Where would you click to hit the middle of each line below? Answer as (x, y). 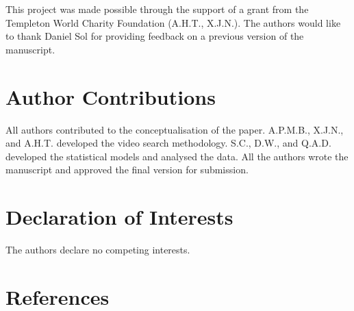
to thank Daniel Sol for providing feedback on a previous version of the (155, 36)
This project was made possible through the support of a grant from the (157, 9)
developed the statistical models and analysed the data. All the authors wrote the (177, 156)
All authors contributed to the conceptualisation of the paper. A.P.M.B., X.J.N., (175, 129)
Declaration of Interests (119, 217)
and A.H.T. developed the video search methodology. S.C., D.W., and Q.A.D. (168, 143)
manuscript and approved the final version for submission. (127, 170)
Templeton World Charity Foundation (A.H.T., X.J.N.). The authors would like (173, 22)
